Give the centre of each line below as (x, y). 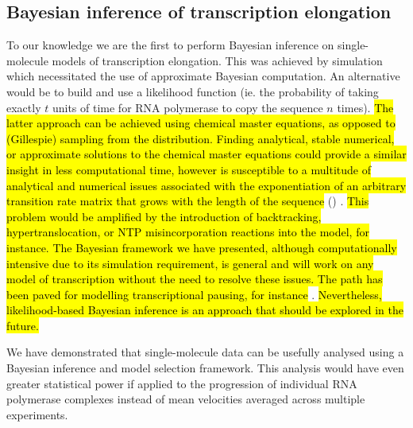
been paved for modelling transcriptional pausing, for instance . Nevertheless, (194, 294)
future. (23, 325)
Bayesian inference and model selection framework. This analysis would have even (205, 368)
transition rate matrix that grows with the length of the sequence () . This (188, 201)
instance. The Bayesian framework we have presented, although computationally (202, 247)
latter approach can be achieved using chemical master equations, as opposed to (201, 123)
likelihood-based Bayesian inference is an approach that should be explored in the (205, 310)
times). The (365, 107)
